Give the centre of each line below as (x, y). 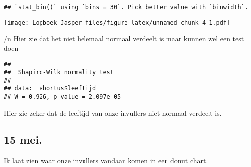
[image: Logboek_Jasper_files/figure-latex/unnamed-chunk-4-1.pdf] (117, 22)
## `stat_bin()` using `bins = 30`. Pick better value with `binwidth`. (126, 7)
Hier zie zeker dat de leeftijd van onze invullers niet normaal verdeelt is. (113, 112)
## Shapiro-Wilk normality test (59, 72)
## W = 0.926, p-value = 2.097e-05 (63, 97)
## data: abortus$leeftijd (50, 89)
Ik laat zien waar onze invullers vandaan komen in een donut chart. (106, 160)
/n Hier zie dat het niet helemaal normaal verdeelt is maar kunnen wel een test (124, 38)
